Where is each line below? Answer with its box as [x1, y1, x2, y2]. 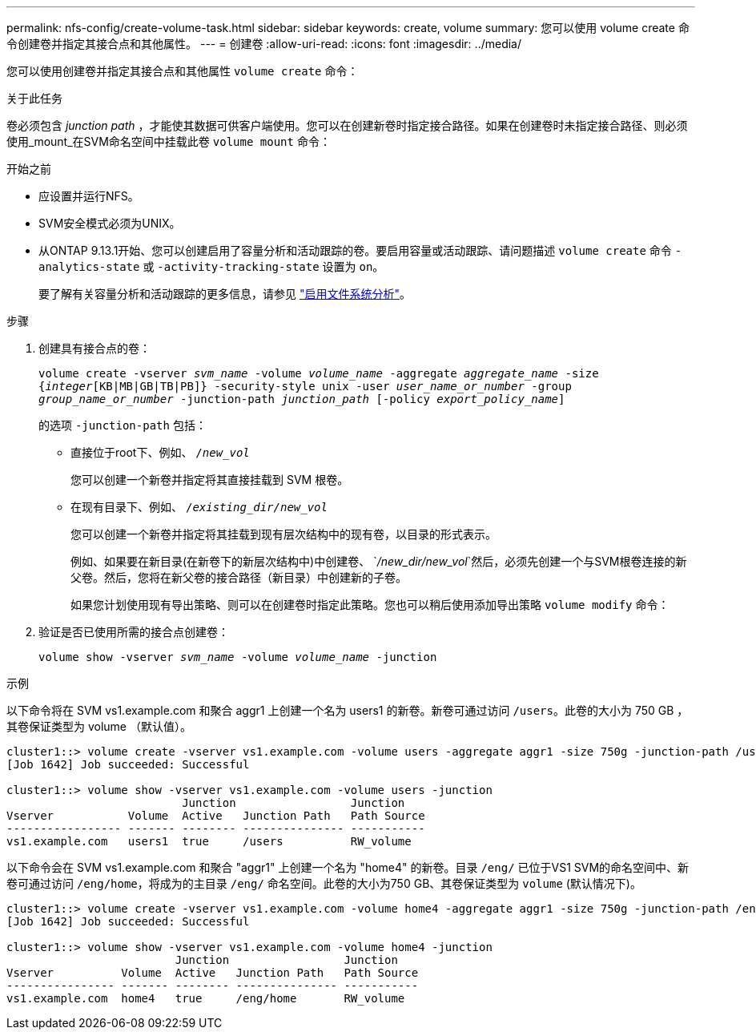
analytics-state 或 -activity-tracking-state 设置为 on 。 [38, 260, 384, 273]
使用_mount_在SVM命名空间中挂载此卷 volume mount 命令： [6, 135, 331, 148]
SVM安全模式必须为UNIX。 [38, 216, 181, 230]
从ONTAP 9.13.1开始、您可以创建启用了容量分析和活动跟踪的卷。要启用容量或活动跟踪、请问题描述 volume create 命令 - [38, 244, 682, 257]
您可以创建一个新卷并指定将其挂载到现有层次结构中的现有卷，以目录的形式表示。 [70, 527, 497, 541]
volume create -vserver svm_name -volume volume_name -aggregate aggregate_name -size [38, 367, 599, 380]
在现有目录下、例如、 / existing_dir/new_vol [70, 500, 328, 514]
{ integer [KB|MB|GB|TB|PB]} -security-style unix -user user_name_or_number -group [38, 380, 572, 393]
